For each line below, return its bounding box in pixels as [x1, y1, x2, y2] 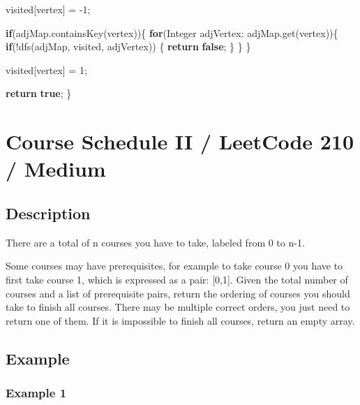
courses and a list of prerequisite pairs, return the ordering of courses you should [6, 286, 350, 300]
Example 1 [6, 384, 67, 401]
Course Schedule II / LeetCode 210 [6, 127, 354, 156]
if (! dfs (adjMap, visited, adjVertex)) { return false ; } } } [6, 39, 251, 54]
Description [6, 202, 91, 223]
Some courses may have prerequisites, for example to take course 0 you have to [6, 258, 343, 273]
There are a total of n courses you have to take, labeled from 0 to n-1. [6, 235, 305, 249]
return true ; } [6, 86, 72, 101]
